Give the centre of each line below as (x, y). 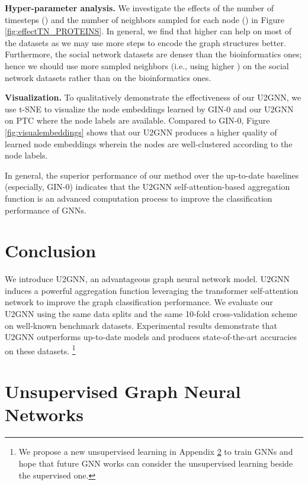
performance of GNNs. (46, 210)
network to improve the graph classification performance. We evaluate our (139, 302)
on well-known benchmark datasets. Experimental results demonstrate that (141, 325)
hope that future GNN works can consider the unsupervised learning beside (156, 463)
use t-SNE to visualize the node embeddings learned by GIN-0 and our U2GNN (149, 109)
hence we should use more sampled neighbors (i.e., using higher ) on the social (147, 65)
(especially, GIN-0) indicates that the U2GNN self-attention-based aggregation (147, 187)
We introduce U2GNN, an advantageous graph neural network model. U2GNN (147, 279)
